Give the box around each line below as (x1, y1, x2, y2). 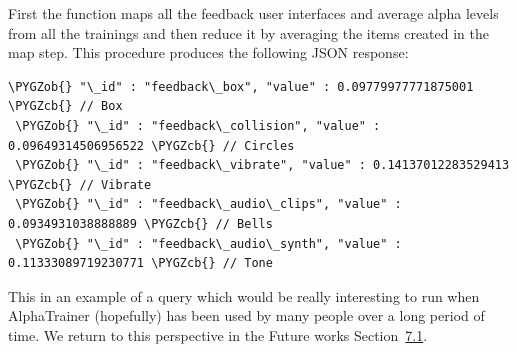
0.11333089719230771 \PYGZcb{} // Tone (8, 256, 273, 271)
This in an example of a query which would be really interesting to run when (8, 285, 480, 306)
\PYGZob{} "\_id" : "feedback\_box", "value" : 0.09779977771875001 (8, 79, 474, 94)
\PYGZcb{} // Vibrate (8, 177, 152, 192)
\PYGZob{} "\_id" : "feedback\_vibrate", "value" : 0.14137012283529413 (15, 158, 510, 173)
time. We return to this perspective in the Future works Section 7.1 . (8, 324, 428, 345)
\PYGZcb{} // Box (8, 99, 123, 114)
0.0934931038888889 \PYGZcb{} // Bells (8, 216, 273, 231)
